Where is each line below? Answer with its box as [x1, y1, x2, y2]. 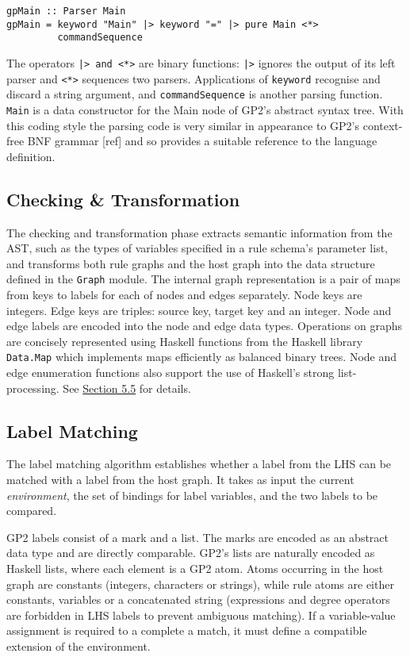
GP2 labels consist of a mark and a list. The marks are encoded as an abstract [6, 528, 389, 545]
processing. [6, 379, 59, 396]
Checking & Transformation [6, 186, 240, 211]
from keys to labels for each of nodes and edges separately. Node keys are [6, 286, 362, 303]
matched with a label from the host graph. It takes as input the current [6, 471, 354, 488]
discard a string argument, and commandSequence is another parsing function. [6, 86, 383, 102]
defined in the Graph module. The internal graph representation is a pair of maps [6, 271, 400, 287]
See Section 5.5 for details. [63, 379, 191, 396]
